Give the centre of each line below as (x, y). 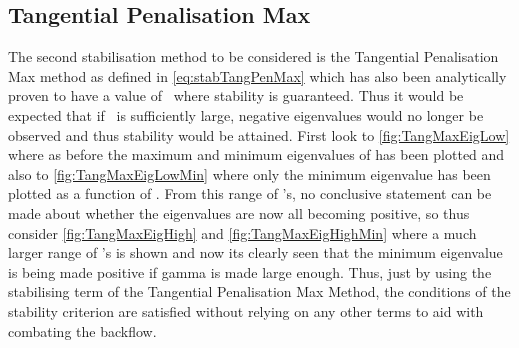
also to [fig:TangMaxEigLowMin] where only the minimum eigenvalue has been (249, 173)
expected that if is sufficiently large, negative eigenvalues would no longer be (246, 114)
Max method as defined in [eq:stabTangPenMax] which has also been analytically (257, 75)
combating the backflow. (82, 330)
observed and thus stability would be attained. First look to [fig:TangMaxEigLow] (259, 134)
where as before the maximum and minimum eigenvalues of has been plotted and (256, 154)
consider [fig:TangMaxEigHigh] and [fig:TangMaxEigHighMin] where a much (242, 232)
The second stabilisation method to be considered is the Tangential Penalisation (253, 56)
